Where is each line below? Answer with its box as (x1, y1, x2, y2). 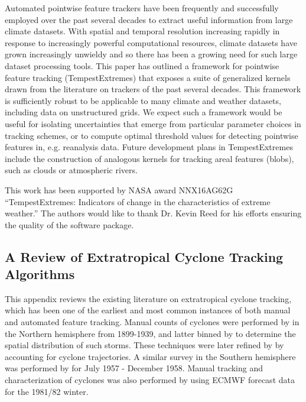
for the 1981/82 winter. (5, 385, 89, 397)
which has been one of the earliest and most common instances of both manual (5, 304, 291, 316)
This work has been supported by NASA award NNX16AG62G (5, 183, 233, 196)
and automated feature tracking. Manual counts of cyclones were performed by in (5, 316, 300, 328)
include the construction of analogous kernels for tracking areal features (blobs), (5, 152, 294, 164)
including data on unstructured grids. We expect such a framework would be (5, 106, 282, 118)
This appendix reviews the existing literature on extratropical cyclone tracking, (5, 292, 292, 304)
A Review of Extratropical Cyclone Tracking (5, 247, 284, 265)
